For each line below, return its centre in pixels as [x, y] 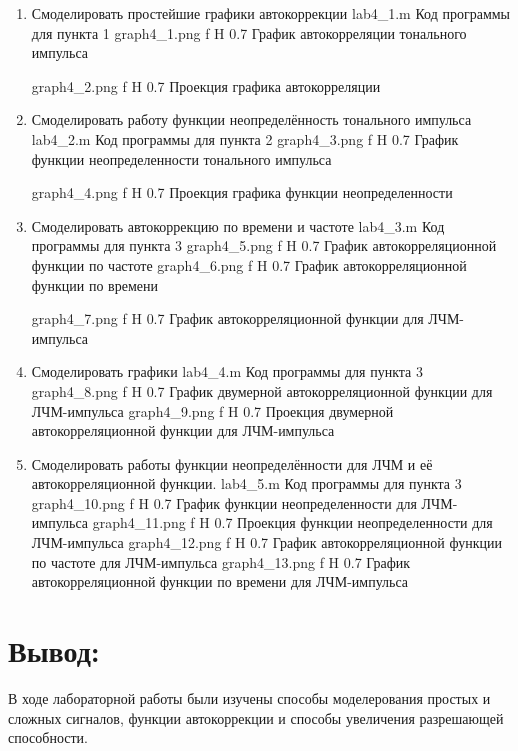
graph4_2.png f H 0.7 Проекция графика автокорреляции [206, 85]
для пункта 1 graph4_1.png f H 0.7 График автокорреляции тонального [249, 32]
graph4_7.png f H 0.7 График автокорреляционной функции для [227, 318]
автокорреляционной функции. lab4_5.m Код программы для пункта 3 [246, 483]
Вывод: [54, 650]
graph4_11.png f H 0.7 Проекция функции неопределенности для [292, 522]
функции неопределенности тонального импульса [181, 158]
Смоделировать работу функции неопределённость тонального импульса [251, 119]
